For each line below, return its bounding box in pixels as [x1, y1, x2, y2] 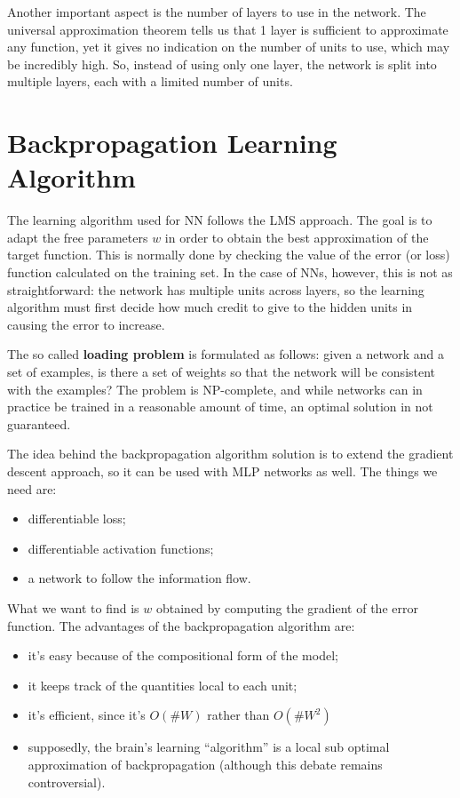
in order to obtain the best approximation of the [164, 227, 429, 246]
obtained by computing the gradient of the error [155, 598, 418, 617]
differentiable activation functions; [28, 539, 214, 557]
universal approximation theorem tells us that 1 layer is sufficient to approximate [7, 20, 448, 38]
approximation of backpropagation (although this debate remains [28, 754, 383, 773]
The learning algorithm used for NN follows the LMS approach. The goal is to [7, 211, 432, 229]
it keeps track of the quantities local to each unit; [28, 675, 297, 694]
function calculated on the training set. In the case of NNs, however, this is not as [7, 263, 453, 282]
